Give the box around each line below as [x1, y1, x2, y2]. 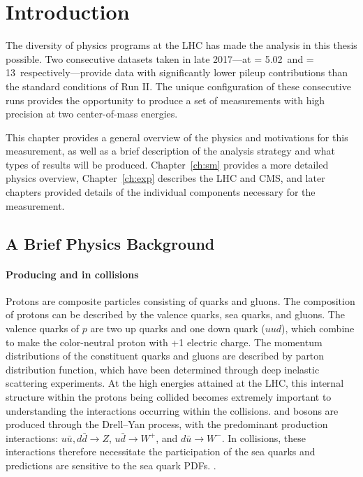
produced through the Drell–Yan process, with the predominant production [6, 417, 328, 432]
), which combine [281, 321, 355, 336]
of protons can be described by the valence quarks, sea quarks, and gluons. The [6, 307, 345, 322]
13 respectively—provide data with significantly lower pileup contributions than [6, 65, 348, 80]
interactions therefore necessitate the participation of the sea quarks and [6, 444, 316, 459]
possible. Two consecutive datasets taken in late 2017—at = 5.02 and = [6, 51, 314, 66]
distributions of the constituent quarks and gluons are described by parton [6, 348, 325, 363]
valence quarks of [6, 321, 80, 336]
